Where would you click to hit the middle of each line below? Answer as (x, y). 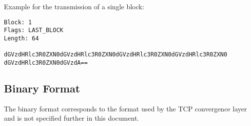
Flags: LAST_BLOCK (34, 30)
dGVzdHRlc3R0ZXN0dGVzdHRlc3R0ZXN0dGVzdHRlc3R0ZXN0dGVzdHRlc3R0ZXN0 (116, 55)
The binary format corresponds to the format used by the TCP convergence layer (125, 108)
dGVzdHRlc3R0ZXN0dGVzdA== (46, 63)
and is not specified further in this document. (72, 118)
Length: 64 (21, 38)
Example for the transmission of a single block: (74, 6)
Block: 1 (18, 22)
